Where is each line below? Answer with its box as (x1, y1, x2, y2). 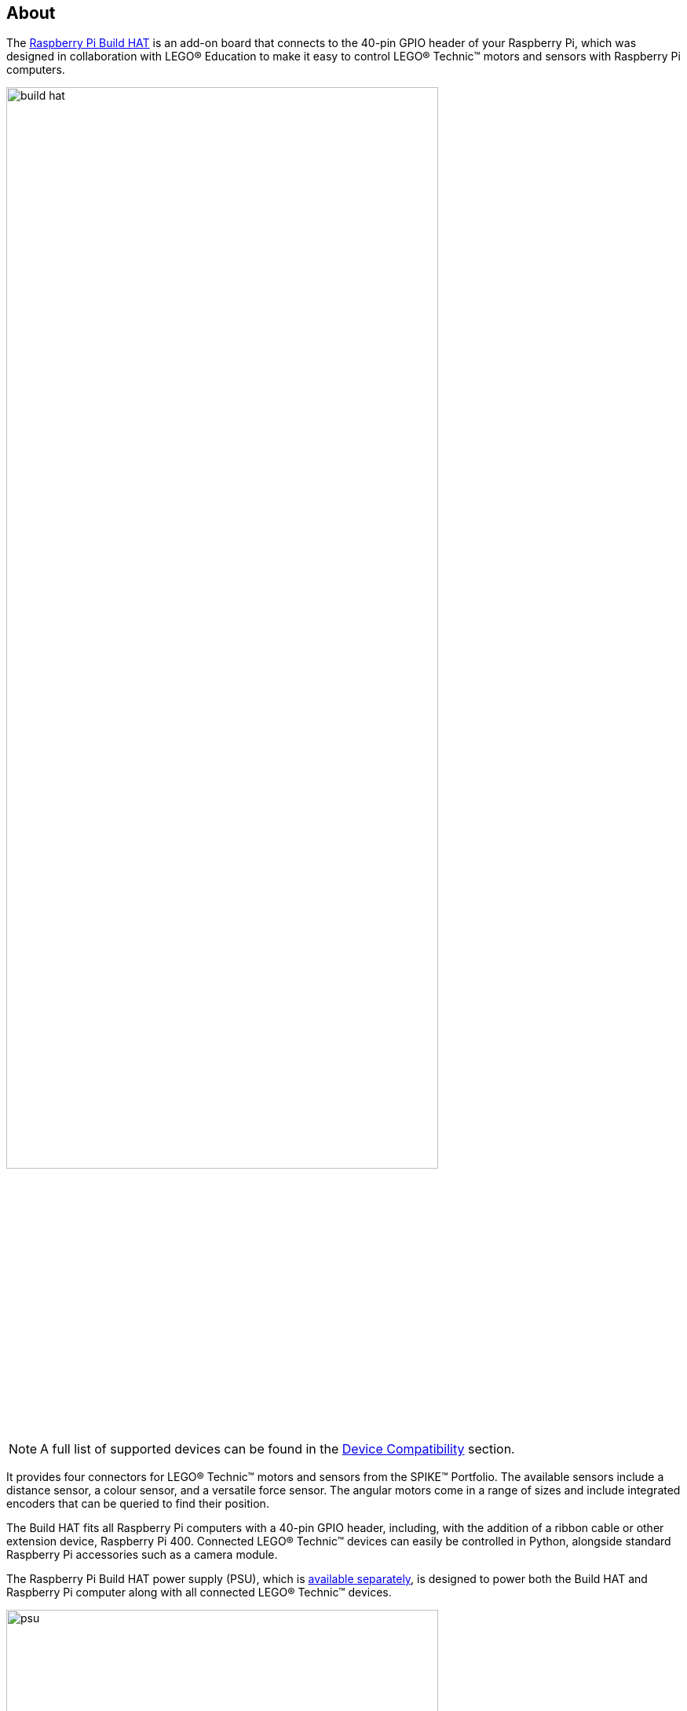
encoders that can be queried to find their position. (6, 1497, 269, 1511)
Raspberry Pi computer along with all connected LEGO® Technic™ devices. (6, 1585, 392, 1600)
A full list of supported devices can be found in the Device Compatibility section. (40, 1441, 515, 1457)
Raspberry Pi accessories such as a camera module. (6, 1548, 278, 1562)
